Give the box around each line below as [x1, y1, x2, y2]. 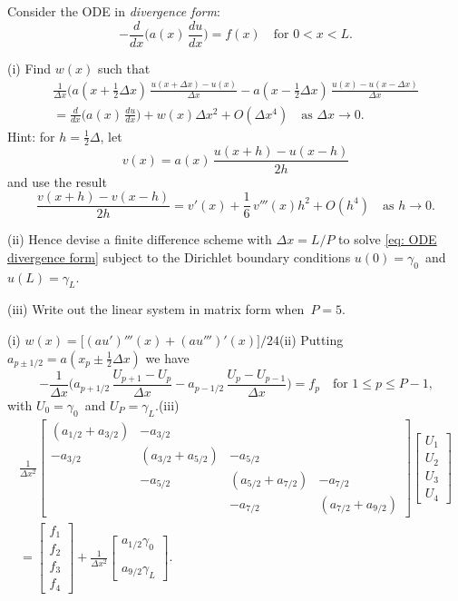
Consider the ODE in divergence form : [7, 2, 220, 20]
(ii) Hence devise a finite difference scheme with [7, 230, 272, 249]
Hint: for [7, 126, 55, 145]
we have [145, 348, 190, 367]
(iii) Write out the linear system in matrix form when [7, 300, 305, 319]
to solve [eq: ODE [338, 230, 437, 249]
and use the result [7, 172, 107, 191]
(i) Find [7, 58, 52, 77]
